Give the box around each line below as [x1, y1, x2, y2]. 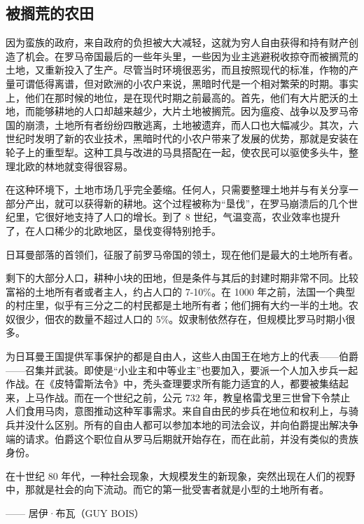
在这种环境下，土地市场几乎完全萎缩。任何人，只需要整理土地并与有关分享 [6, 182, 349, 197]
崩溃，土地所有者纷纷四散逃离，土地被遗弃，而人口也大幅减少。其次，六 [24, 117, 358, 132]
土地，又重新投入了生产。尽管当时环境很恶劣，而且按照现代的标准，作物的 [6, 62, 349, 77]
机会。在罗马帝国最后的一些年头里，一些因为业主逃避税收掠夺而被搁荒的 [24, 48, 358, 63]
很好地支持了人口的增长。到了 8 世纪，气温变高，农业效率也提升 [44, 209, 341, 224]
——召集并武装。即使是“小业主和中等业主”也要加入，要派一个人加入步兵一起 [6, 362, 358, 377]
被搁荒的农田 [6, 2, 94, 24]
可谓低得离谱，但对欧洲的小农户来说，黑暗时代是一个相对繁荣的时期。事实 [15, 76, 358, 90]
